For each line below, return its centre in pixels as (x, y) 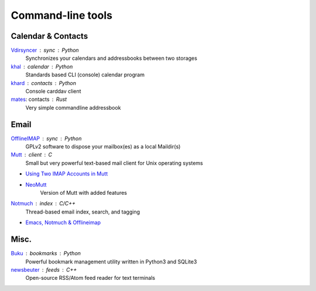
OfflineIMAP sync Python (46, 138)
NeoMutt (36, 184)
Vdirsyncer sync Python (45, 50)
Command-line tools (61, 15)
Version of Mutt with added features (84, 193)
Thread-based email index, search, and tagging (83, 212)
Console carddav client (53, 92)
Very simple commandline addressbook (73, 107)
